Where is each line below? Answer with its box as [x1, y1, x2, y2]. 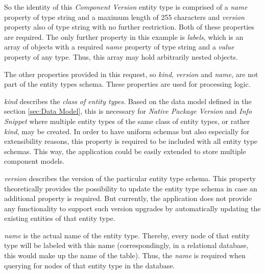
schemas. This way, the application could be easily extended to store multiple [4, 145, 246, 156]
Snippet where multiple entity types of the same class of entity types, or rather [4, 115, 250, 126]
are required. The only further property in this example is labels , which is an [4, 31, 244, 42]
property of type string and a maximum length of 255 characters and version [4, 11, 245, 22]
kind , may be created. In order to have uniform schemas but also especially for [4, 126, 250, 136]
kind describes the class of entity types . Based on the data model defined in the [4, 95, 252, 106]
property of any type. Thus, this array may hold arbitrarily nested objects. [4, 51, 238, 62]
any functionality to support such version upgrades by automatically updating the [4, 203, 261, 213]
